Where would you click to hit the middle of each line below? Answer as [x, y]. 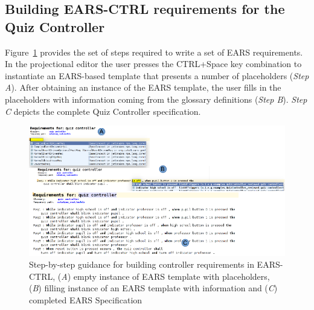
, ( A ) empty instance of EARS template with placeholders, [161, 276]
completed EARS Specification [86, 300]
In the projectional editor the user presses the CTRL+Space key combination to [153, 64]
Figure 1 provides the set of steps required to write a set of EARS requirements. [154, 52]
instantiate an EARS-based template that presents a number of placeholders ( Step [157, 75]
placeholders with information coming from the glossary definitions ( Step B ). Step [156, 99]
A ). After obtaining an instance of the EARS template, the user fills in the [143, 87]
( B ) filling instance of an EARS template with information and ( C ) [153, 288]
